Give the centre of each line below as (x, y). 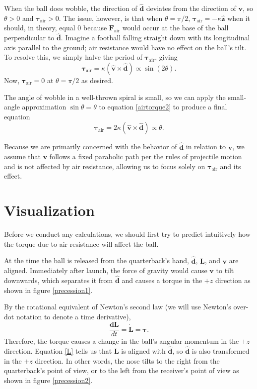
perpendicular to (29, 38)
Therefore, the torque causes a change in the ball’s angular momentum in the (122, 341)
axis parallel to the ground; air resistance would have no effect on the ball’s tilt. (125, 47)
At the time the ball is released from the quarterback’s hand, (96, 260)
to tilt (225, 270)
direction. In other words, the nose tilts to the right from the (127, 360)
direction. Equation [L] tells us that (58, 351)
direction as (233, 280)
